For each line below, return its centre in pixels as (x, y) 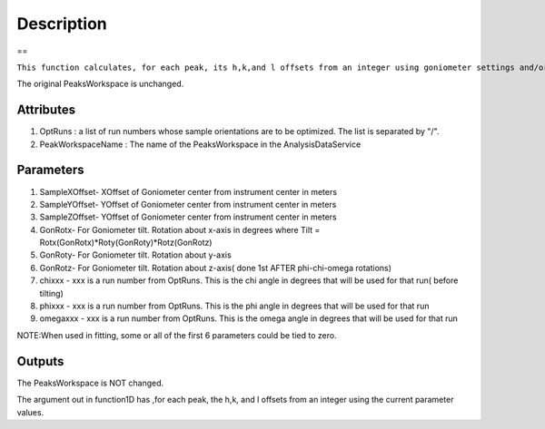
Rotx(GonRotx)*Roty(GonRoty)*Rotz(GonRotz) (126, 243)
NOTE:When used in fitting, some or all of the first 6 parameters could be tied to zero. (177, 335)
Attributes (46, 110)
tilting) (51, 293)
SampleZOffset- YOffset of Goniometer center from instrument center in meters (188, 217)
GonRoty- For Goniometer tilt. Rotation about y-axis (135, 255)
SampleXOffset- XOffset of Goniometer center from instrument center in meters (188, 191)
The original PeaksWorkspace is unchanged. (100, 84)
